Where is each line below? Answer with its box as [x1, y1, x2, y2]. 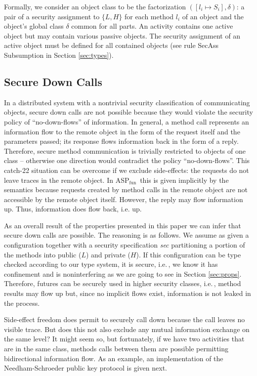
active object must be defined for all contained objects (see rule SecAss [4, 40, 219, 50]
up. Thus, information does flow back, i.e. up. [4, 204, 142, 214]
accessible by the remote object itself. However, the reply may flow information [4, 194, 243, 204]
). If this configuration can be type [136, 249, 241, 259]
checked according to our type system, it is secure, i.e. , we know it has [4, 259, 218, 269]
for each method [124, 11, 174, 21]
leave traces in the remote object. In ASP [4, 174, 129, 185]
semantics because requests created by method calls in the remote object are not [4, 184, 248, 195]
